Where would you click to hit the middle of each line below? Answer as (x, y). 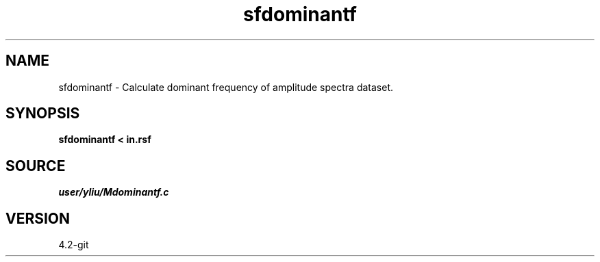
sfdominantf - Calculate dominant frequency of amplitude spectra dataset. (226, 87)
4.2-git (74, 245)
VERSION (38, 218)
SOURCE (36, 166)
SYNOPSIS (43, 114)
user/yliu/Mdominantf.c (114, 192)
